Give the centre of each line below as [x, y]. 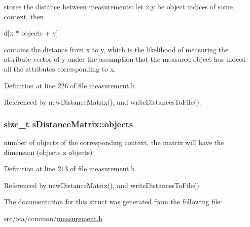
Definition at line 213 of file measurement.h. [71, 169]
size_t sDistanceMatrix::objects [69, 124]
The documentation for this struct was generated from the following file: [113, 202]
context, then [24, 16]
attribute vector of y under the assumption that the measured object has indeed [125, 59]
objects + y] [40, 33]
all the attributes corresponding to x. [60, 68]
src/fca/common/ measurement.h [53, 218]
